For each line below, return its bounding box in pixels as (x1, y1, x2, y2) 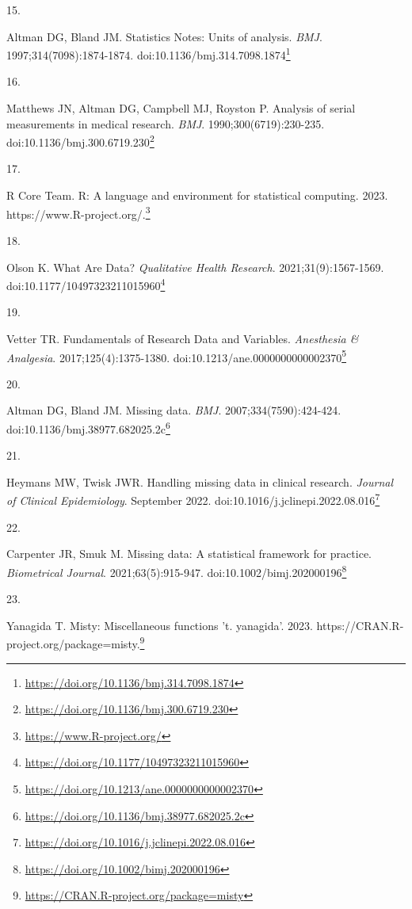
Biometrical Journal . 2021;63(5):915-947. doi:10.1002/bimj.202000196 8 (6, 561, 347, 580)
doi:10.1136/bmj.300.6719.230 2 (6, 132, 154, 150)
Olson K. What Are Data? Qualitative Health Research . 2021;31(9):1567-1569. (6, 258, 384, 275)
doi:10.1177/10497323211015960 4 (6, 275, 166, 293)
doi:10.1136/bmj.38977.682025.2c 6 (6, 418, 170, 437)
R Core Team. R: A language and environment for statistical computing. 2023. (6, 187, 388, 204)
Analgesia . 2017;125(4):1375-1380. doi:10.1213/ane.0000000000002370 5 (6, 346, 346, 365)
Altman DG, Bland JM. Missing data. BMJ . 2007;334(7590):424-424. (6, 402, 341, 418)
